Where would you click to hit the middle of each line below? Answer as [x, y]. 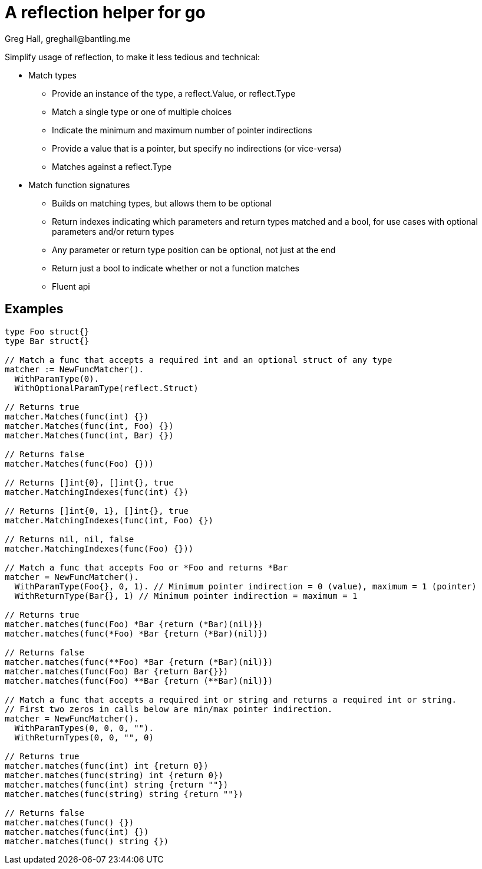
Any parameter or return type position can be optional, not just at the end [194, 250]
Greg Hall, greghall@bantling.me [68, 38]
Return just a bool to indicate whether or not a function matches [176, 268]
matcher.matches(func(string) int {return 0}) [114, 775]
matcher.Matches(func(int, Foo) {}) [89, 426]
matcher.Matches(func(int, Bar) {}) [89, 435]
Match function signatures [79, 185]
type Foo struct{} [47, 331]
